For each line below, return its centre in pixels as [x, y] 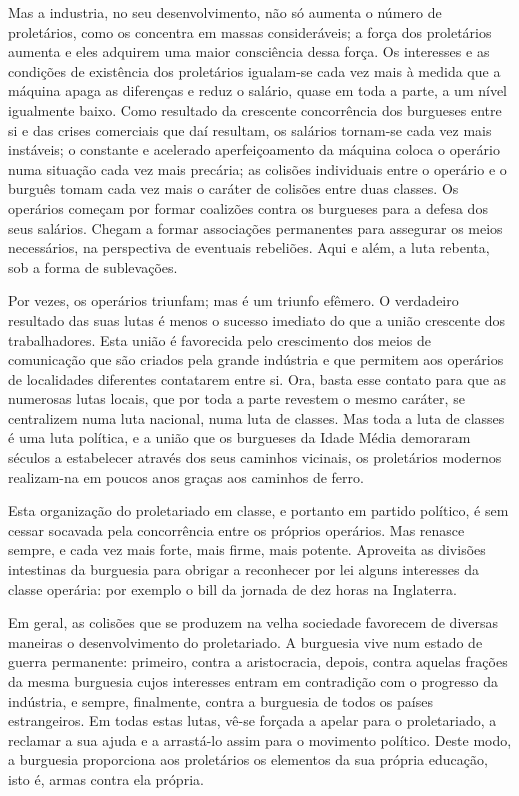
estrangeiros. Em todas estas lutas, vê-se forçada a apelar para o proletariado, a [252, 720]
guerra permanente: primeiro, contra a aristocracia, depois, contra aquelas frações [258, 661]
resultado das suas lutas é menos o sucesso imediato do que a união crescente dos [257, 319]
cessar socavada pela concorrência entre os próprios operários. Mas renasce [236, 529]
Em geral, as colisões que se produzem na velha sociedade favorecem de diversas [253, 622]
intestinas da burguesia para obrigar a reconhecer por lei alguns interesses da [244, 569]
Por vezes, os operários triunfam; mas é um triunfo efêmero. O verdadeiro [233, 300]
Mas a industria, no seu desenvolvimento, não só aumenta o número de [225, 12]
